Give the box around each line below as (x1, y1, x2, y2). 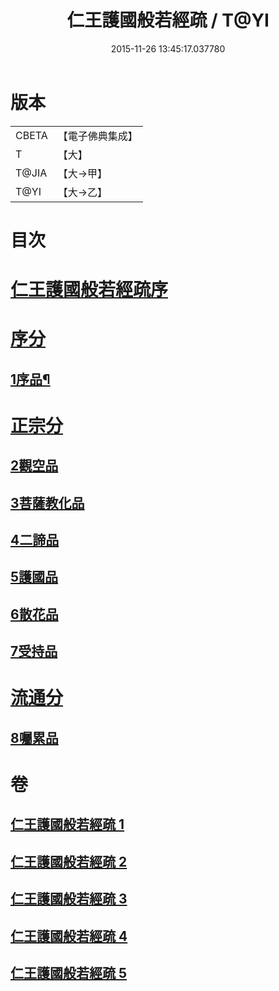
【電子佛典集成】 (57, 129, 138, 143)
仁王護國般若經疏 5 (10, 964, 128, 981)
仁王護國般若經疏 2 (10, 853, 128, 870)
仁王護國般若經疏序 (10, 279, 169, 301)
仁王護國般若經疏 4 (10, 927, 128, 945)
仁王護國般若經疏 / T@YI (66, 9, 270, 32)
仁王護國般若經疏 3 (10, 891, 128, 908)
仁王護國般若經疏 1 (10, 816, 125, 833)
